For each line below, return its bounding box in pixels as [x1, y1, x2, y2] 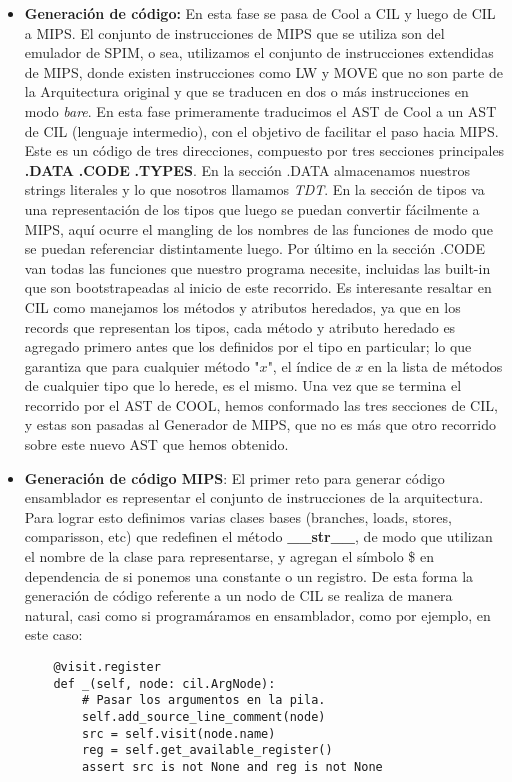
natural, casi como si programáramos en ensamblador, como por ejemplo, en [24, 604, 491, 625]
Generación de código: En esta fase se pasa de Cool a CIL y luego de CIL [24, 3, 496, 23]
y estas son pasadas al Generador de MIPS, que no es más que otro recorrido [24, 414, 496, 435]
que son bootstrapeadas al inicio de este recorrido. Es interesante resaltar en [24, 277, 492, 298]
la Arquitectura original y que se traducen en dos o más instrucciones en [24, 81, 469, 102]
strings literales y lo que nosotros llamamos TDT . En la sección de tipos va [24, 179, 485, 200]
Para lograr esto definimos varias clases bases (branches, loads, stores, [24, 506, 452, 527]
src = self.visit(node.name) [82, 726, 276, 741]
